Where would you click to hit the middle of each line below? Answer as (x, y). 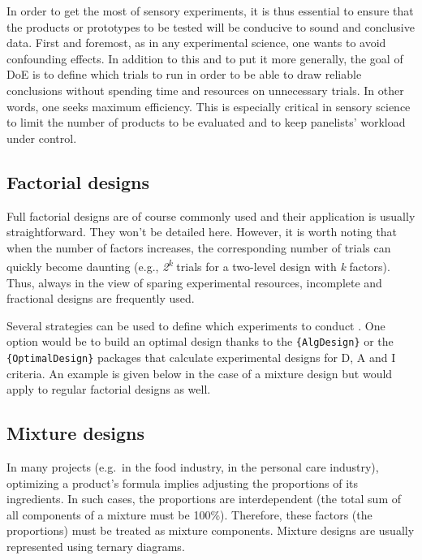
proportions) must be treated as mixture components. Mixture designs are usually (211, 530)
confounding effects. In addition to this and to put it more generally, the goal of (205, 58)
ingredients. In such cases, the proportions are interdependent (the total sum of (204, 499)
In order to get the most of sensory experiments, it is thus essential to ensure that (210, 11)
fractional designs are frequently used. (101, 298)
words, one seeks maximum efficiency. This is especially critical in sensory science (209, 106)
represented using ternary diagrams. (96, 547)
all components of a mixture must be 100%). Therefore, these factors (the (189, 514)
